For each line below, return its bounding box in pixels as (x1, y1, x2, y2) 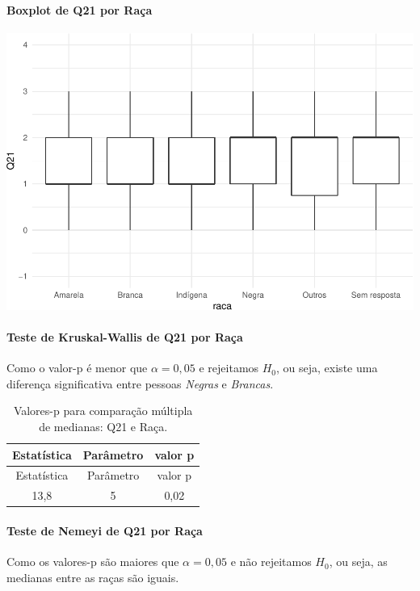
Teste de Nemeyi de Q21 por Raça (6, 522, 203, 539)
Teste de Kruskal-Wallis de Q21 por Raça (6, 329, 243, 346)
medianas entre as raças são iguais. (6, 568, 179, 585)
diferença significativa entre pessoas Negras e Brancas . (6, 375, 274, 392)
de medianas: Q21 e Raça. (39, 418, 168, 434)
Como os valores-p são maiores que (6, 553, 179, 570)
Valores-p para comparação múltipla (13, 402, 193, 419)
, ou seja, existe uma (276, 359, 378, 376)
